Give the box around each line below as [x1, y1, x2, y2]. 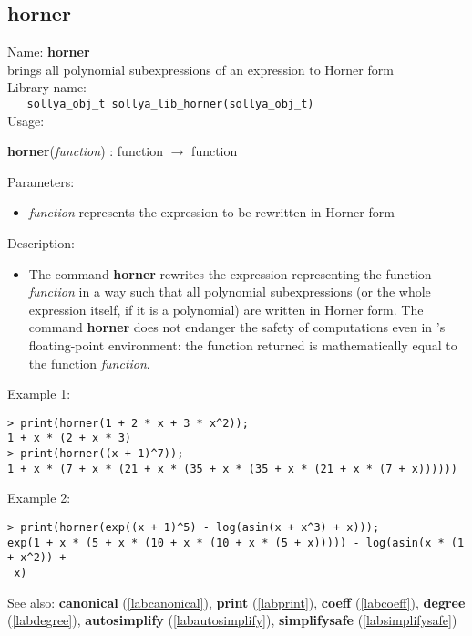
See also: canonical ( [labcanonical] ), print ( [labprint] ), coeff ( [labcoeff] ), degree [7, 592, 466, 611]
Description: [7, 234, 75, 253]
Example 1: [7, 384, 71, 403]
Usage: [7, 110, 45, 130]
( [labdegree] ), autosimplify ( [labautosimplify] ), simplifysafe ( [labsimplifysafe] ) [7, 610, 457, 630]
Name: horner [7, 42, 90, 61]
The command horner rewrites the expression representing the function [28, 264, 432, 283]
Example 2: [7, 488, 71, 507]
